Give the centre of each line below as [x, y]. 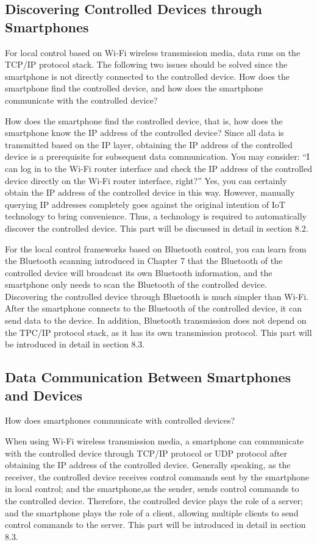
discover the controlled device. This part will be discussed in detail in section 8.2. [157, 228]
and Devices [44, 395]
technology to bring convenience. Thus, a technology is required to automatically [156, 216]
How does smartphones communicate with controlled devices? [120, 420]
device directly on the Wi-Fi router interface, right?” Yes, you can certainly [146, 180]
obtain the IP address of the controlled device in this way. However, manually [150, 192]
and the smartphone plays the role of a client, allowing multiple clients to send [152, 512]
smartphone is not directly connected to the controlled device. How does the [147, 76]
